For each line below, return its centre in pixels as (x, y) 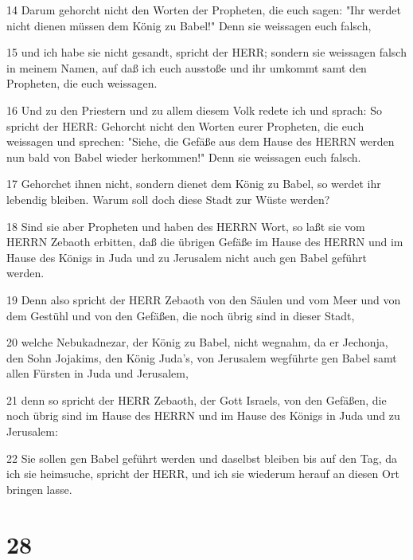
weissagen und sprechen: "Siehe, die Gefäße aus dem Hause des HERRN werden (201, 141)
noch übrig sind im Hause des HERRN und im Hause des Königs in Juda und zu (203, 415)
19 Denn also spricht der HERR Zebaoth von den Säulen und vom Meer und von (204, 299)
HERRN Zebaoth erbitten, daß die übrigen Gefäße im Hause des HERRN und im (205, 242)
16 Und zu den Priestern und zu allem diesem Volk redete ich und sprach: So (194, 110)
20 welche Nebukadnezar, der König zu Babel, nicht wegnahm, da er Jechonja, (197, 342)
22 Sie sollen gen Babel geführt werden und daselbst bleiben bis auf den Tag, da (202, 458)
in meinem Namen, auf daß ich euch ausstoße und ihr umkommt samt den (187, 67)
